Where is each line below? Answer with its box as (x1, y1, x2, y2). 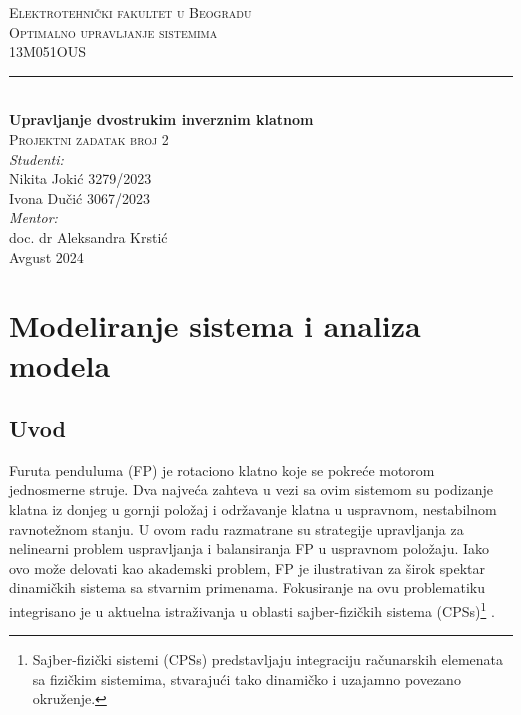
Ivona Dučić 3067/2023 (9, 187, 150, 208)
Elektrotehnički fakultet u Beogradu (9, 2, 252, 22)
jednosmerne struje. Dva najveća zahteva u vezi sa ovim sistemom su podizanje (9, 479, 494, 500)
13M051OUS (9, 41, 87, 62)
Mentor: (9, 207, 58, 228)
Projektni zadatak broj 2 (9, 128, 169, 149)
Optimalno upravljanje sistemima (9, 21, 218, 42)
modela (9, 344, 111, 385)
